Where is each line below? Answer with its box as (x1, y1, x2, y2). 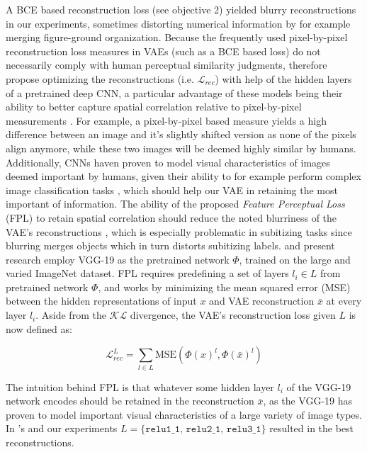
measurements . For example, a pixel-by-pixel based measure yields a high (6, 113, 327, 128)
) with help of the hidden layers (215, 71, 352, 86)
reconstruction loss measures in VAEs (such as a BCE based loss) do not (6, 43, 321, 58)
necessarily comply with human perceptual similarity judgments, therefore (6, 57, 327, 72)
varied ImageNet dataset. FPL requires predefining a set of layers (6, 266, 289, 281)
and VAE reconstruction (209, 293, 315, 308)
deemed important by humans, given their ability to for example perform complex (6, 169, 361, 183)
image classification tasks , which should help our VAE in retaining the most (6, 182, 338, 197)
